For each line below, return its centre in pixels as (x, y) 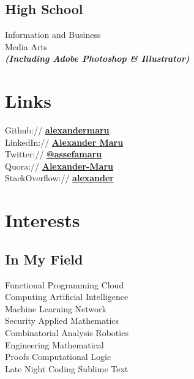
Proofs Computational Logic (58, 357)
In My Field (44, 259)
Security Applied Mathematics (62, 321)
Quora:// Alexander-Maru (59, 166)
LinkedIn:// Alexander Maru (64, 142)
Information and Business (53, 35)
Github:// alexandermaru (57, 130)
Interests (43, 220)
